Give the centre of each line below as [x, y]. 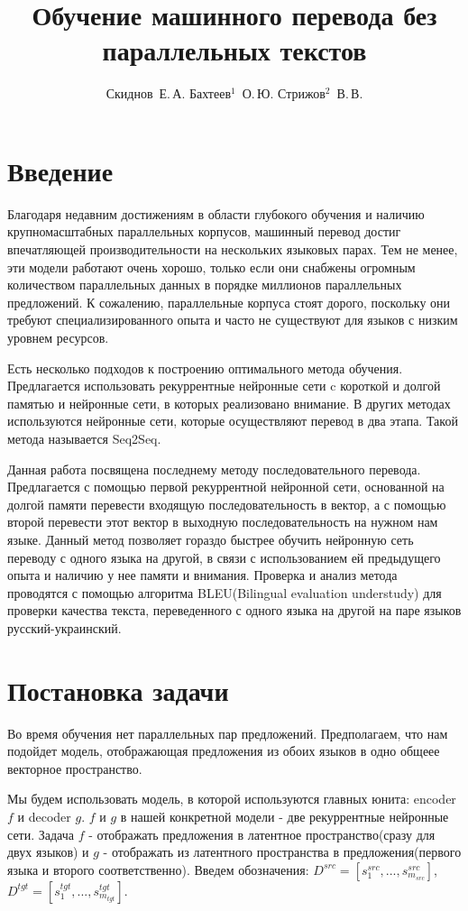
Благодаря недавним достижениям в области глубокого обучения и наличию [216, 213]
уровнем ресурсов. [58, 337]
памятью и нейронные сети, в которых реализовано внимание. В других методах [229, 403]
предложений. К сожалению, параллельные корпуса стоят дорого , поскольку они [229, 302]
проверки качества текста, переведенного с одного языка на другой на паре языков [234, 610]
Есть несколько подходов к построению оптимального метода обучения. [205, 368]
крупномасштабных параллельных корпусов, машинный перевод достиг [204, 231]
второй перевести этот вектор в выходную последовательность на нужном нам [223, 522]
